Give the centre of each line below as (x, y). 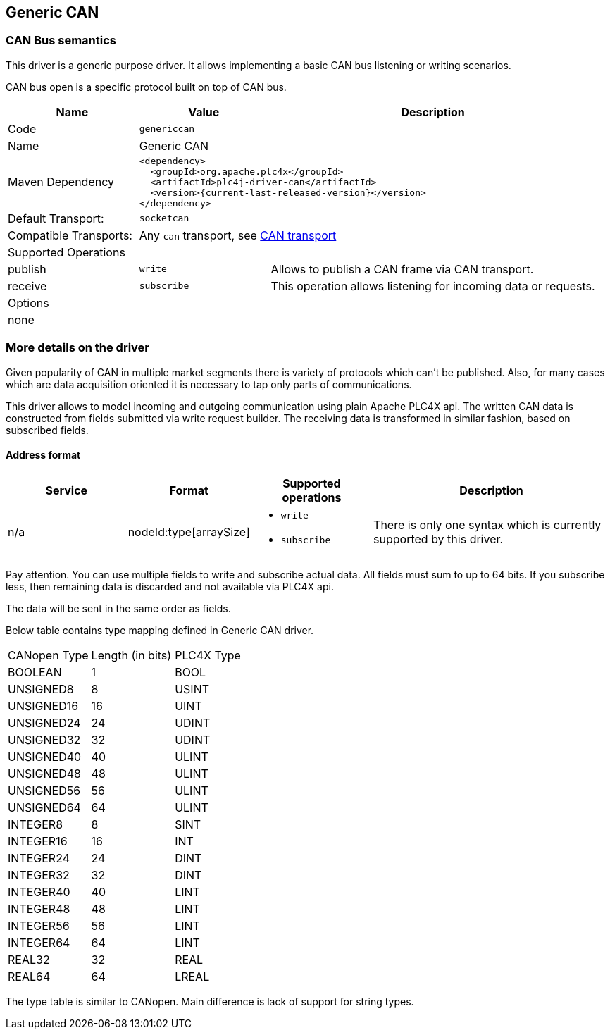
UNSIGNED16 (43, 706)
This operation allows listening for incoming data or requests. (433, 286)
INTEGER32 (39, 875)
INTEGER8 (36, 824)
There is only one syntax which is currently (487, 525)
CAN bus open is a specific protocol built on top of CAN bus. (146, 87)
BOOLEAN (35, 672)
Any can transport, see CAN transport (238, 235)
